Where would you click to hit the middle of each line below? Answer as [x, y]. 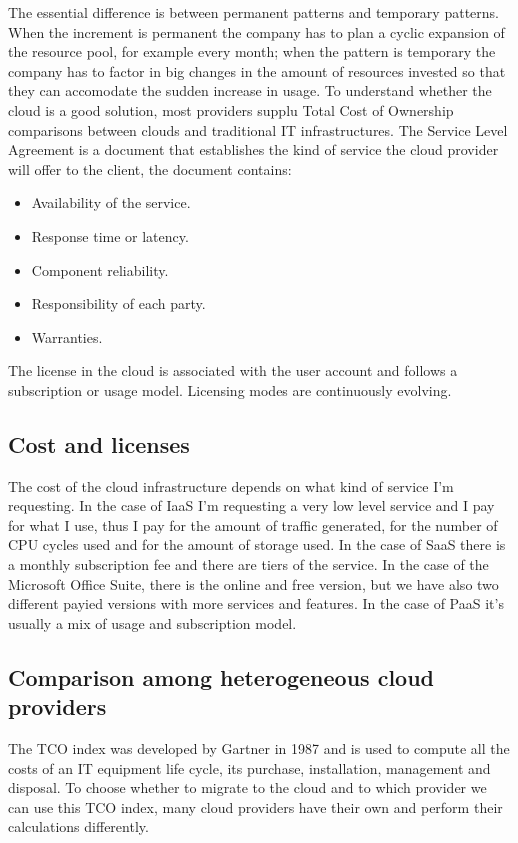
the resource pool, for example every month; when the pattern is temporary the [252, 51]
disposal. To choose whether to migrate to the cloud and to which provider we [247, 787]
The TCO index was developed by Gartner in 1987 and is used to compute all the [259, 748]
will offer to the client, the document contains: [150, 168]
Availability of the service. [111, 202]
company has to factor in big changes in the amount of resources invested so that [257, 70]
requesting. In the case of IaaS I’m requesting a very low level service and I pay [251, 505]
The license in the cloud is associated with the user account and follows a [233, 370]
